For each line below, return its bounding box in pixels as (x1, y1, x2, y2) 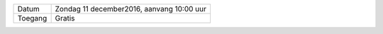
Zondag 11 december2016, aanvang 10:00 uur (55, 4, 207, 13)
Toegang (17, 13, 48, 23)
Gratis (55, 13, 75, 23)
